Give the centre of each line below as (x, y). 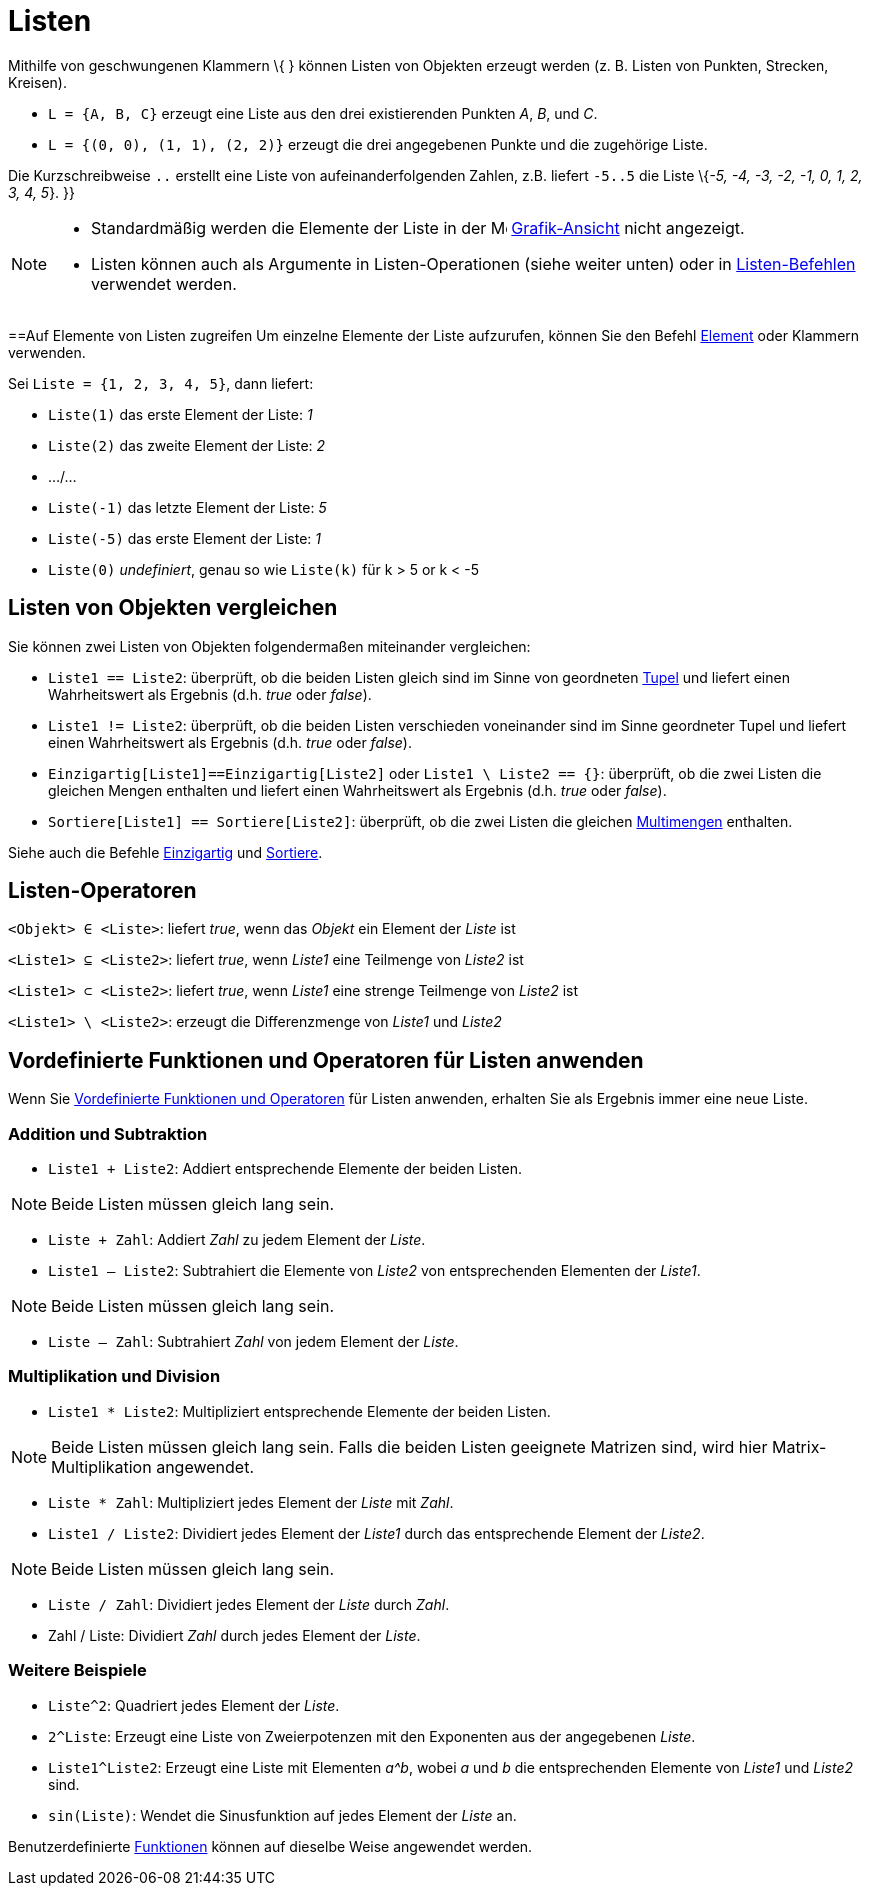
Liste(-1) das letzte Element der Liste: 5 (187, 507)
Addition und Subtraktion (108, 1133)
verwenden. (47, 352)
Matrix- (799, 1446)
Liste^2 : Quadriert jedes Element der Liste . (194, 1705)
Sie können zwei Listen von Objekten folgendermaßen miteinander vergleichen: (269, 646)
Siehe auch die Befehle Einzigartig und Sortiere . (165, 852)
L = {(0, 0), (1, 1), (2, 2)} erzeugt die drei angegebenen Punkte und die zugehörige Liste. (378, 144)
